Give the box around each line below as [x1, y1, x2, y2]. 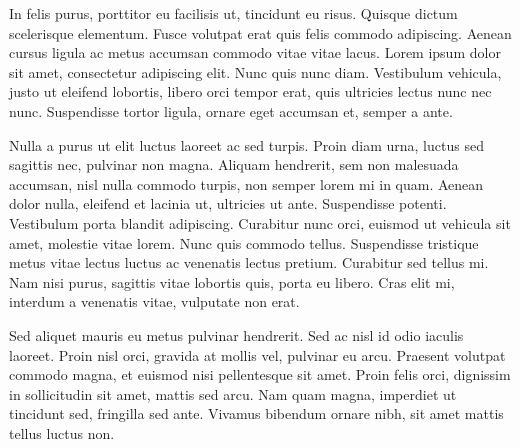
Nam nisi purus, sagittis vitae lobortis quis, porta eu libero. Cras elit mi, [9, 271, 455, 292]
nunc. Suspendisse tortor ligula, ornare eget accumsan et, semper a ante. [9, 100, 453, 121]
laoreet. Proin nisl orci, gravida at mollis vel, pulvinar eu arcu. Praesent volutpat [9, 344, 506, 365]
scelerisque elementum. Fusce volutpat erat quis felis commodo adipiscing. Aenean [9, 22, 512, 43]
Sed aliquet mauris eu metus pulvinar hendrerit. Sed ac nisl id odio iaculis [9, 324, 464, 345]
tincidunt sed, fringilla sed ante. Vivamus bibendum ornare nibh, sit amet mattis [9, 403, 504, 424]
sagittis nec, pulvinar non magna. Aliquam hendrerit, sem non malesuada [9, 154, 459, 175]
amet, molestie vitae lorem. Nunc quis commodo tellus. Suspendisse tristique [9, 232, 479, 253]
